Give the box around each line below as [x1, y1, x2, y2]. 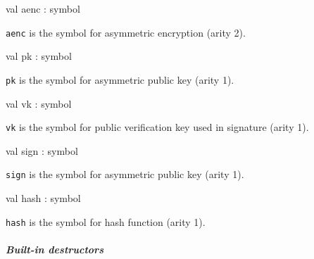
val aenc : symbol [6, 1, 80, 15]
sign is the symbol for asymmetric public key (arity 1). [6, 167, 244, 182]
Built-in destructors [6, 241, 103, 256]
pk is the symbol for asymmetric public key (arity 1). [6, 72, 234, 87]
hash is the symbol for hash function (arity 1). [6, 214, 206, 229]
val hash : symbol [6, 191, 81, 205]
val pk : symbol [6, 49, 72, 63]
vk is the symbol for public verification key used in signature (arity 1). [6, 120, 309, 134]
